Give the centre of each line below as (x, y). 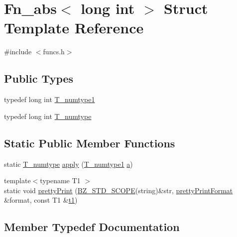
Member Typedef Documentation (92, 227)
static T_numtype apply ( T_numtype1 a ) (68, 164)
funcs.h (54, 52)
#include (18, 52)
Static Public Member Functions (90, 143)
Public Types (39, 78)
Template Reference (74, 28)
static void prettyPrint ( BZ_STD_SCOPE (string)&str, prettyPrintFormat (118, 190)
